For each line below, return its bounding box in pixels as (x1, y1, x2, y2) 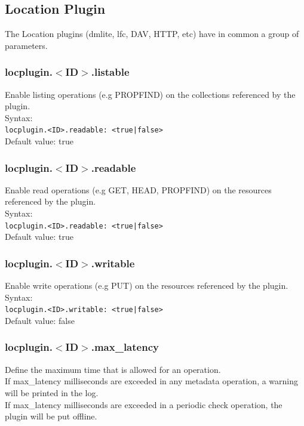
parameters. (5, 39, 48, 51)
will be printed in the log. (5, 386, 99, 399)
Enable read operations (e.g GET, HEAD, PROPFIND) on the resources (5, 183, 272, 196)
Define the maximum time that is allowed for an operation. (5, 363, 221, 375)
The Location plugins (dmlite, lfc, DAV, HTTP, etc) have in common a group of (5, 27, 299, 40)
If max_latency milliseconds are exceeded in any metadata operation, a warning (5, 375, 299, 387)
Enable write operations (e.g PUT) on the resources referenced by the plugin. (5, 279, 288, 292)
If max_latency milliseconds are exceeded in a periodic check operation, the (5, 398, 282, 410)
